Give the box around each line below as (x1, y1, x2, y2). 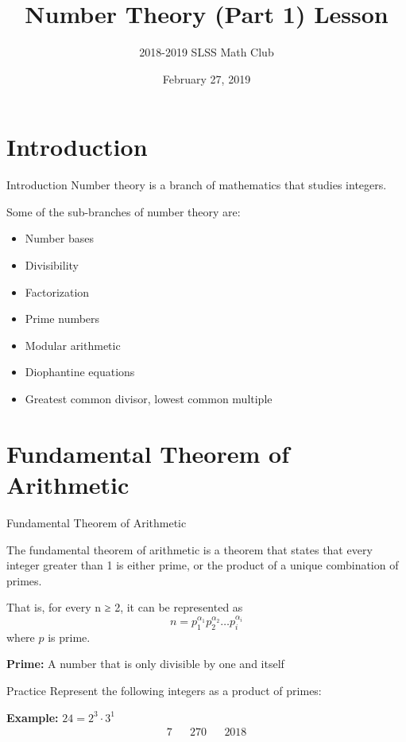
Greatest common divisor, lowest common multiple (25, 390, 273, 406)
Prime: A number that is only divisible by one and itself (6, 655, 284, 672)
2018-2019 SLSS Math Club (139, 44, 274, 60)
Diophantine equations (25, 363, 135, 380)
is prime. (48, 628, 91, 645)
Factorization (25, 283, 90, 300)
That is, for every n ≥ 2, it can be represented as (6, 599, 243, 616)
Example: (6, 709, 59, 725)
